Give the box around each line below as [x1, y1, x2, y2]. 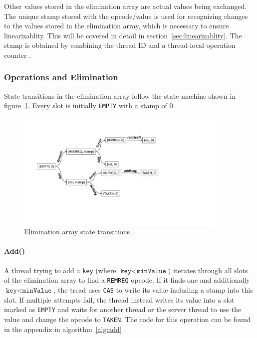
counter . [4, 49, 31, 60]
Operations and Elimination [4, 71, 118, 83]
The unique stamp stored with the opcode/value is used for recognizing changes [4, 10, 248, 21]
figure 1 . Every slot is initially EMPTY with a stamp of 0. [4, 100, 175, 111]
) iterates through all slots [168, 265, 248, 275]
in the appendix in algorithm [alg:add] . [4, 324, 126, 334]
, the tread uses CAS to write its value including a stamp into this [53, 284, 253, 295]
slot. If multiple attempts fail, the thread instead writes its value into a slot [4, 294, 235, 305]
